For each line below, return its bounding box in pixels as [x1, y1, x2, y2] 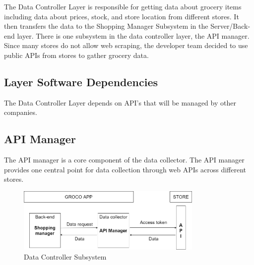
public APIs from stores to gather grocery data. [4, 50, 149, 60]
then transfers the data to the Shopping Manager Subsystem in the [4, 21, 208, 31]
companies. [4, 107, 37, 117]
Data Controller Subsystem [24, 251, 107, 262]
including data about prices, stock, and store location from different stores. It [4, 11, 239, 21]
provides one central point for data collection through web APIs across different [4, 164, 247, 174]
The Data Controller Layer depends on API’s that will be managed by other [4, 97, 236, 107]
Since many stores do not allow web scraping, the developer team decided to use [4, 40, 248, 51]
